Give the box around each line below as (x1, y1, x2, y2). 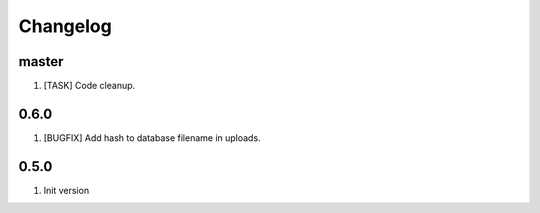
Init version (43, 184, 90, 196)
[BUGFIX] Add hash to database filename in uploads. (43, 131, 261, 144)
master (18, 53, 64, 70)
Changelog (18, 15, 112, 37)
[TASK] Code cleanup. (43, 80, 136, 92)
